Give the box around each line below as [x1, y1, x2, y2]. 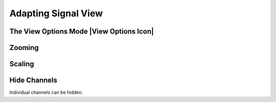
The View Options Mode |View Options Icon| [9, 27, 154, 36]
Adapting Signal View [9, 8, 103, 19]
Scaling [9, 60, 34, 68]
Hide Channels [9, 76, 58, 85]
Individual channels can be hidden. [9, 89, 83, 95]
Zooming [9, 43, 39, 52]
